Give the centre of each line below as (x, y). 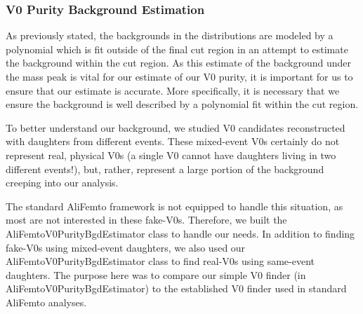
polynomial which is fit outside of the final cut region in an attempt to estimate (177, 49)
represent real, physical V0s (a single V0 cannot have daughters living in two (171, 155)
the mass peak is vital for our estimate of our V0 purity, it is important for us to (179, 76)
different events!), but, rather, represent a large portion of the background (165, 169)
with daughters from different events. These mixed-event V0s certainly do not (173, 141)
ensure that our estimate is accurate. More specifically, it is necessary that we (173, 90)
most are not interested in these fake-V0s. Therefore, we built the (146, 220)
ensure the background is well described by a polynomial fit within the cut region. (182, 104)
